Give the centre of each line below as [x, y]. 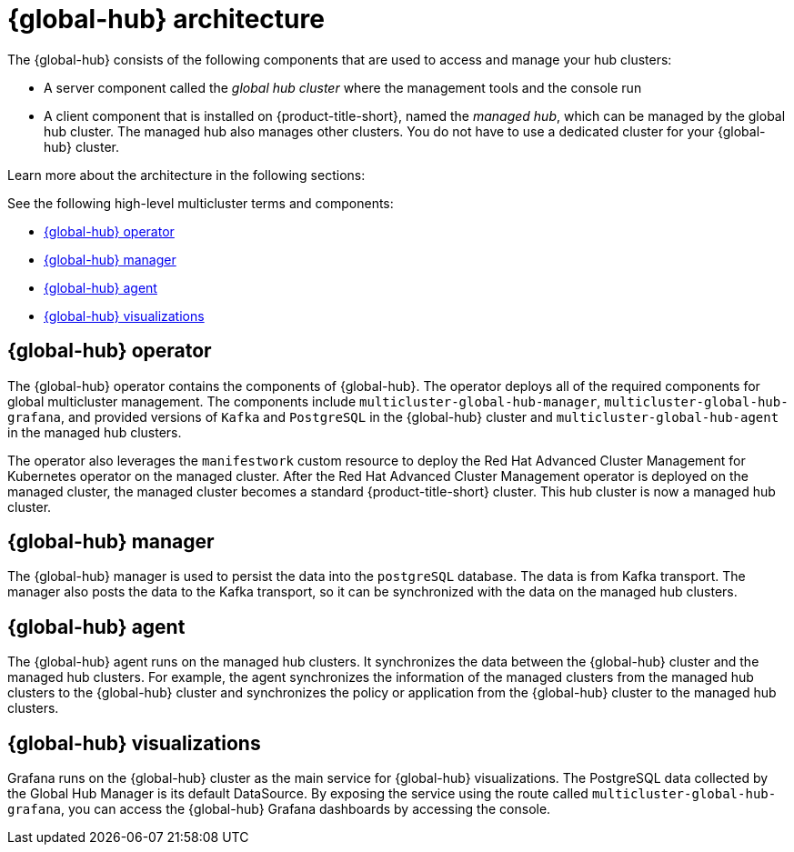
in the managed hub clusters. [95, 432]
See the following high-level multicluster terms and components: [201, 203]
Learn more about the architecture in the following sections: [186, 175]
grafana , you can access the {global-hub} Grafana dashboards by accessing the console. [279, 809]
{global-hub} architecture [166, 19]
